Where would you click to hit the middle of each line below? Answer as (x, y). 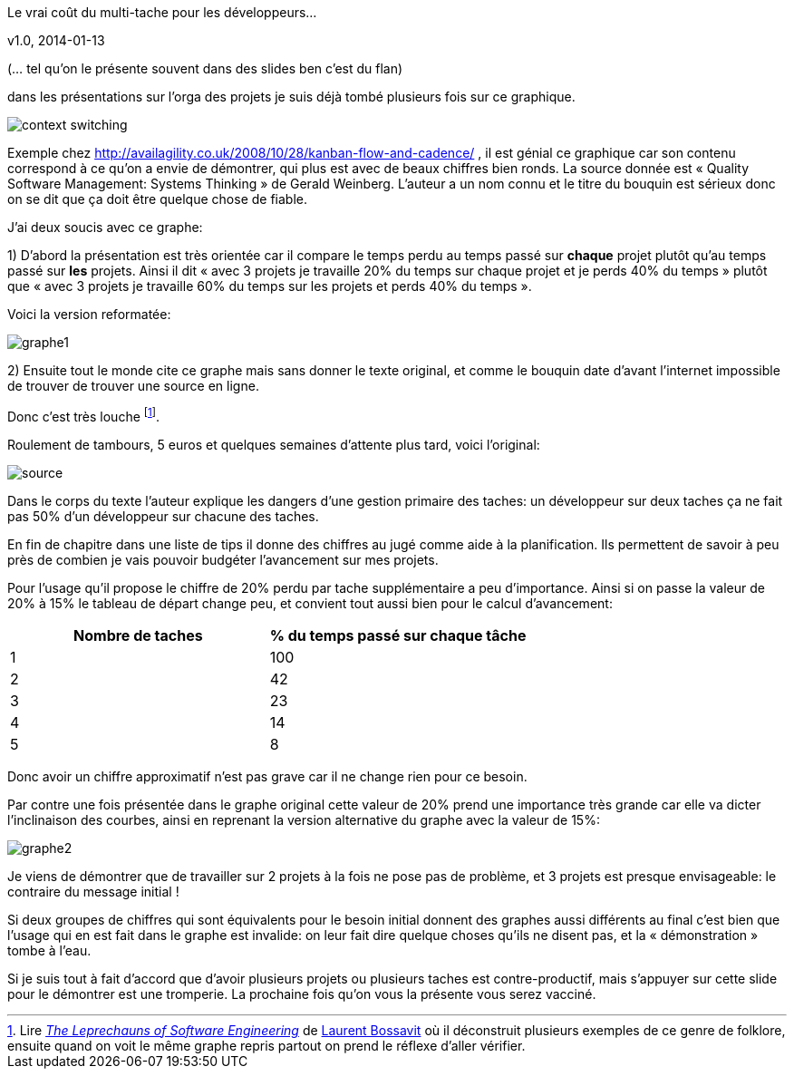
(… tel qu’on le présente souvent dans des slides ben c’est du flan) (205, 68)
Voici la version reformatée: (89, 314)
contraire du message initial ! (93, 891)
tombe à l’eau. (49, 950)
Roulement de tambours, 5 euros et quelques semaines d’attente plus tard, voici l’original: (274, 444)
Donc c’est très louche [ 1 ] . (84, 415)
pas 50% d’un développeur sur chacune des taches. (163, 516)
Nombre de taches (138, 635)
